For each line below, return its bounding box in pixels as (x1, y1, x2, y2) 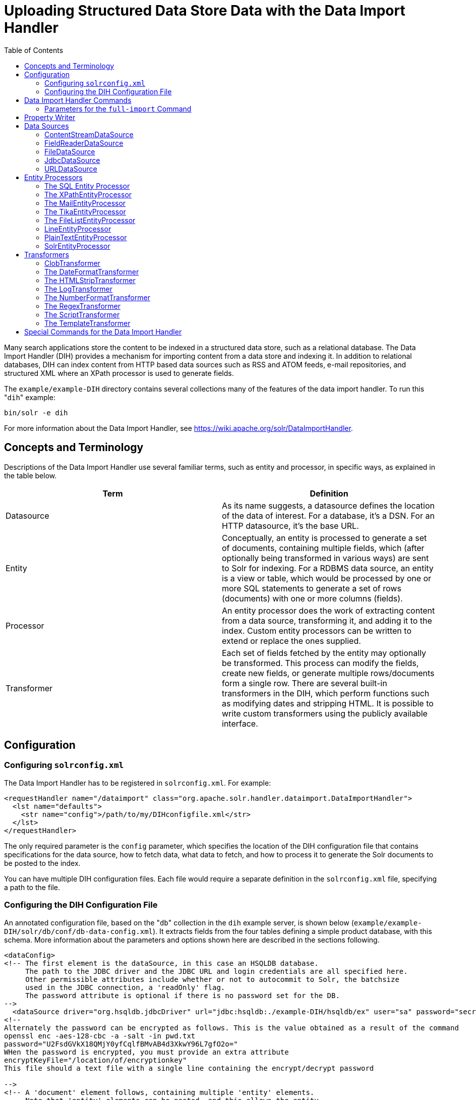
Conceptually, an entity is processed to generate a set (222, 532, 427, 543)
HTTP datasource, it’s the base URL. (222, 520, 359, 531)
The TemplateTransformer (44, 318, 131, 327)
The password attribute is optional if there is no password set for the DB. (25, 991, 340, 1000)
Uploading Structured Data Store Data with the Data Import (4, 2, 405, 19)
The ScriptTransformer (44, 310, 120, 319)
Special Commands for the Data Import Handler (24, 327, 182, 336)
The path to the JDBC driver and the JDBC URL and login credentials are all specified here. (25, 967, 408, 975)
